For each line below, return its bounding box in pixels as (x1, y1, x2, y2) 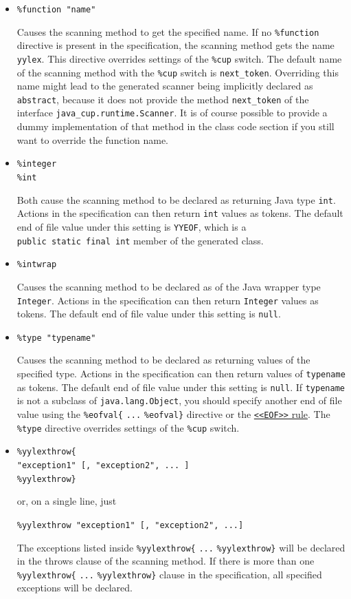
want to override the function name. (16, 132, 168, 147)
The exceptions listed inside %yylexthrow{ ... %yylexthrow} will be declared (16, 540, 346, 554)
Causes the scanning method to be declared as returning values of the (16, 353, 310, 367)
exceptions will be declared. (16, 580, 133, 595)
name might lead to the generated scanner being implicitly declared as (16, 78, 313, 93)
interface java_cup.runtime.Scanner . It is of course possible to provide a (16, 105, 328, 120)
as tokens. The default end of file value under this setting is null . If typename (16, 379, 345, 394)
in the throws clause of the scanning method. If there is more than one (16, 554, 315, 568)
